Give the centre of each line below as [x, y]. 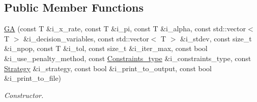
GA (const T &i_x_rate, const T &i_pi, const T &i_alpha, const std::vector [125, 29]
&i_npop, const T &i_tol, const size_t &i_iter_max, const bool [106, 48]
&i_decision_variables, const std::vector [86, 38]
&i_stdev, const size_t [216, 38]
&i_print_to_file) [33, 78]
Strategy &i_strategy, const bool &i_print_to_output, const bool [108, 68]
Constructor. [24, 95]
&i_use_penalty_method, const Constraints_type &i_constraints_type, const [128, 58]
